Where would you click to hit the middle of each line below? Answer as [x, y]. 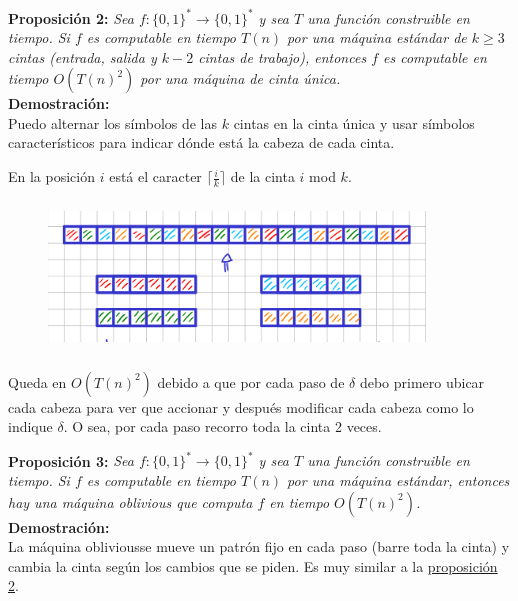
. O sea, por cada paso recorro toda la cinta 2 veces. [222, 426]
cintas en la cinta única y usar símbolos [354, 122]
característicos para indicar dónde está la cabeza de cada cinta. [201, 142]
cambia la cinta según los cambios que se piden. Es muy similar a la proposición [253, 565]
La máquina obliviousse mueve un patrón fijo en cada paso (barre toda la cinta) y [259, 546]
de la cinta [262, 176]
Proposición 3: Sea [71, 460]
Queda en [37, 381]
